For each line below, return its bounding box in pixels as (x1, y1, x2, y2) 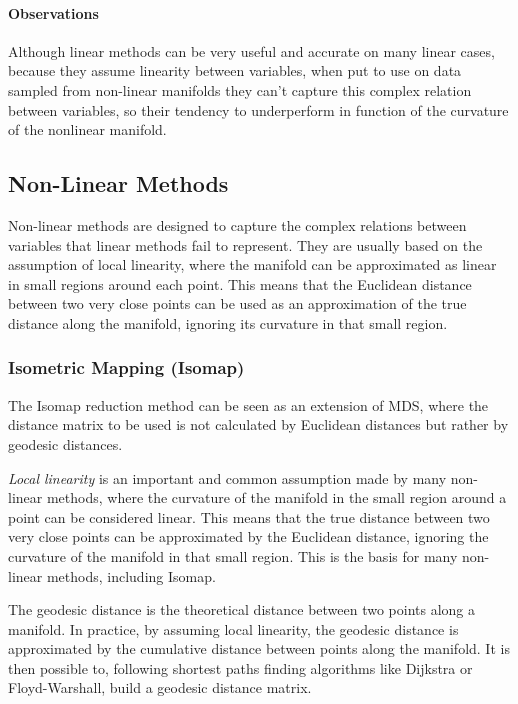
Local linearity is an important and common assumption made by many (8, 467, 447, 488)
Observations (8, 2, 99, 23)
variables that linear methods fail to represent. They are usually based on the (8, 234, 483, 255)
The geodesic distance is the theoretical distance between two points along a (8, 599, 476, 620)
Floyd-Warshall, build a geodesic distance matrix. (8, 677, 312, 698)
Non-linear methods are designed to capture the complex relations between (8, 214, 467, 235)
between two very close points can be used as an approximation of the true (8, 293, 467, 314)
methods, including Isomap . (46, 565, 216, 586)
